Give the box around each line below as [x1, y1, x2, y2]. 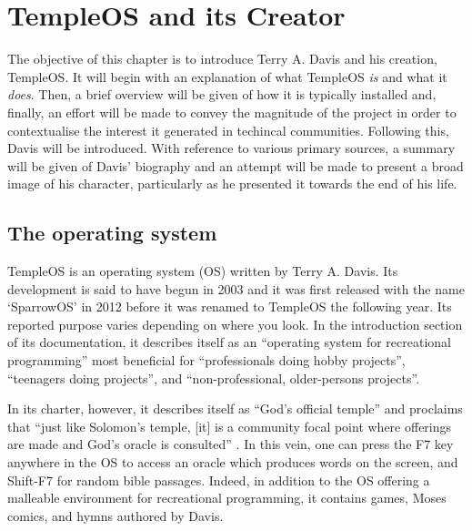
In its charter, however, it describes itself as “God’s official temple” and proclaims [7, 399, 463, 418]
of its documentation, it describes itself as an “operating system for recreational [7, 332, 451, 352]
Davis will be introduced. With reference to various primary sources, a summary [7, 138, 456, 158]
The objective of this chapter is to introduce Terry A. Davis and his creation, [7, 49, 437, 68]
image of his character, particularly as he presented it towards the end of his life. [7, 174, 457, 193]
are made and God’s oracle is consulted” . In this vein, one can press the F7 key [7, 434, 454, 454]
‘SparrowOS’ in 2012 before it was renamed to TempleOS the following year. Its [7, 297, 452, 316]
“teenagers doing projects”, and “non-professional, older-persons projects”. [7, 368, 420, 387]
